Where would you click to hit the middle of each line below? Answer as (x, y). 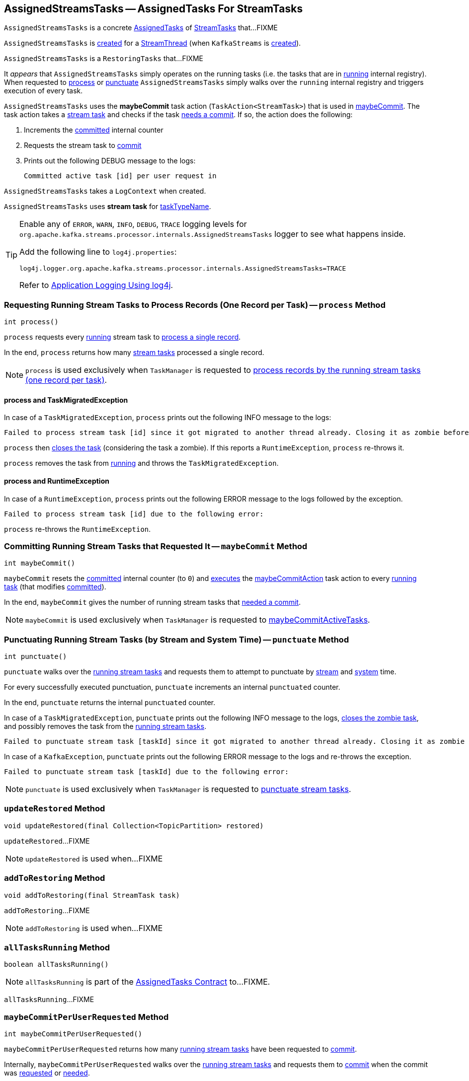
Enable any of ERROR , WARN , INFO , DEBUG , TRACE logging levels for (133, 224)
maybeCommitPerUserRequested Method (86, 1017)
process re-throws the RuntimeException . (78, 529)
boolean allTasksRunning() (56, 965)
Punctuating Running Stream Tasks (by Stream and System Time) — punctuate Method (177, 639)
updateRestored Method (55, 809)
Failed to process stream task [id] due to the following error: (134, 514)
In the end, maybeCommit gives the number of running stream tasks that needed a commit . (153, 602)
